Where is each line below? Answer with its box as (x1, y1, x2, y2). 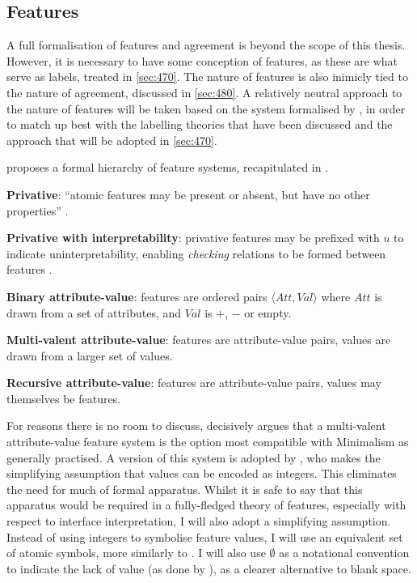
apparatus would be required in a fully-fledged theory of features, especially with (6, 496, 406, 513)
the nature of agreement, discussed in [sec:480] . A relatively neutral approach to (6, 83, 402, 100)
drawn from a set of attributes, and (6, 304, 182, 321)
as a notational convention (279, 544, 410, 561)
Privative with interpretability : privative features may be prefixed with (6, 229, 380, 246)
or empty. (244, 304, 292, 321)
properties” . (6, 202, 69, 219)
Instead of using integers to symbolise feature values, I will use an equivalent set (6, 528, 403, 545)
